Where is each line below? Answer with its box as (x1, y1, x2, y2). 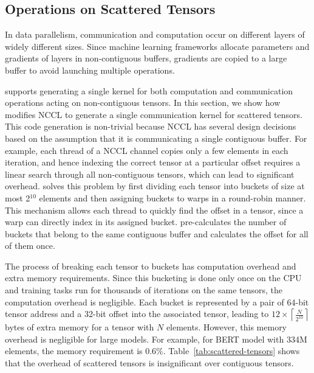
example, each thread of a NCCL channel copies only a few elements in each (5, 144, 288, 156)
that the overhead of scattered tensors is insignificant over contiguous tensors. (5, 357, 294, 369)
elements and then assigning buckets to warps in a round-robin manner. (39, 191, 306, 204)
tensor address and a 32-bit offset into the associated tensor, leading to (5, 307, 269, 320)
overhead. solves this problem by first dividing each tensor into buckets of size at (5, 180, 305, 192)
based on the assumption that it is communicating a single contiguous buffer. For (5, 131, 307, 144)
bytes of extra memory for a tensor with (5, 321, 154, 333)
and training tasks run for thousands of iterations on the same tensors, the (5, 284, 283, 296)
